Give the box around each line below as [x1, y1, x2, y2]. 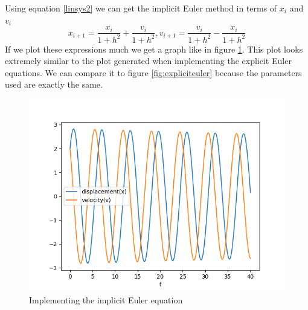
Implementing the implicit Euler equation [29, 293, 183, 306]
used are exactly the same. [5, 78, 103, 91]
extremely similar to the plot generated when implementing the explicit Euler [5, 54, 292, 67]
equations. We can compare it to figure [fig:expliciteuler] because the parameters [5, 66, 302, 79]
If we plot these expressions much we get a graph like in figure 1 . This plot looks [5, 42, 303, 55]
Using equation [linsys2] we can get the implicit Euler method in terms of [5, 2, 277, 14]
